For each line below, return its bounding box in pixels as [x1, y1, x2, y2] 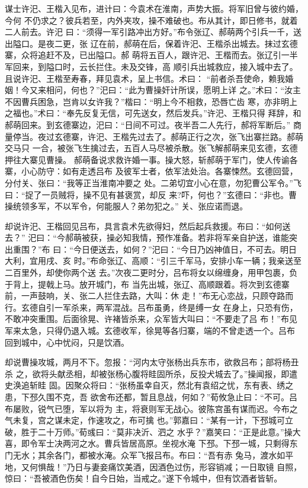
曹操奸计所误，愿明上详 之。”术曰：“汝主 [145, 84, 301, 96]
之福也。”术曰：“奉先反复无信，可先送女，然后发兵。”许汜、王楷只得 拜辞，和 [5, 107, 301, 119]
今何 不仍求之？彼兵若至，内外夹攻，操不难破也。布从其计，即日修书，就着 [5, 14, 298, 26]
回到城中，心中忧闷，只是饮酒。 [5, 336, 129, 348]
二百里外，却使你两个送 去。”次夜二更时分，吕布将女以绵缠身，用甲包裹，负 [5, 266, 298, 279]
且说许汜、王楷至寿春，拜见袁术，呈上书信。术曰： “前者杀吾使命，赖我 [5, 72, 285, 84]
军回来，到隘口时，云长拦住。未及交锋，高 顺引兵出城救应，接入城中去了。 [5, 60, 298, 72]
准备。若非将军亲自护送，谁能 [172, 231, 289, 244]
